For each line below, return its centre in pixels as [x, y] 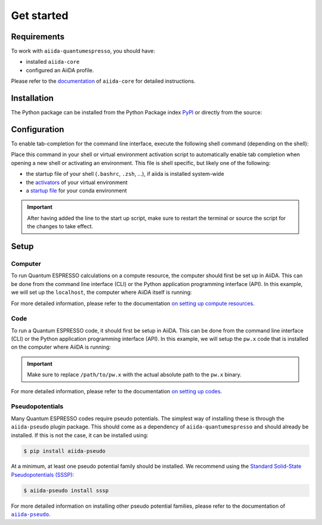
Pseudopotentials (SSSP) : [43, 474]
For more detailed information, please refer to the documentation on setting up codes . [117, 391]
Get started [40, 15]
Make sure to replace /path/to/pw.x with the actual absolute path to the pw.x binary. [134, 375]
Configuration [38, 129]
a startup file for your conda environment [76, 190]
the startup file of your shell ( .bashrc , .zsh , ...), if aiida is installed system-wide [125, 174]
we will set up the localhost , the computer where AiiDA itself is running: [101, 293]
